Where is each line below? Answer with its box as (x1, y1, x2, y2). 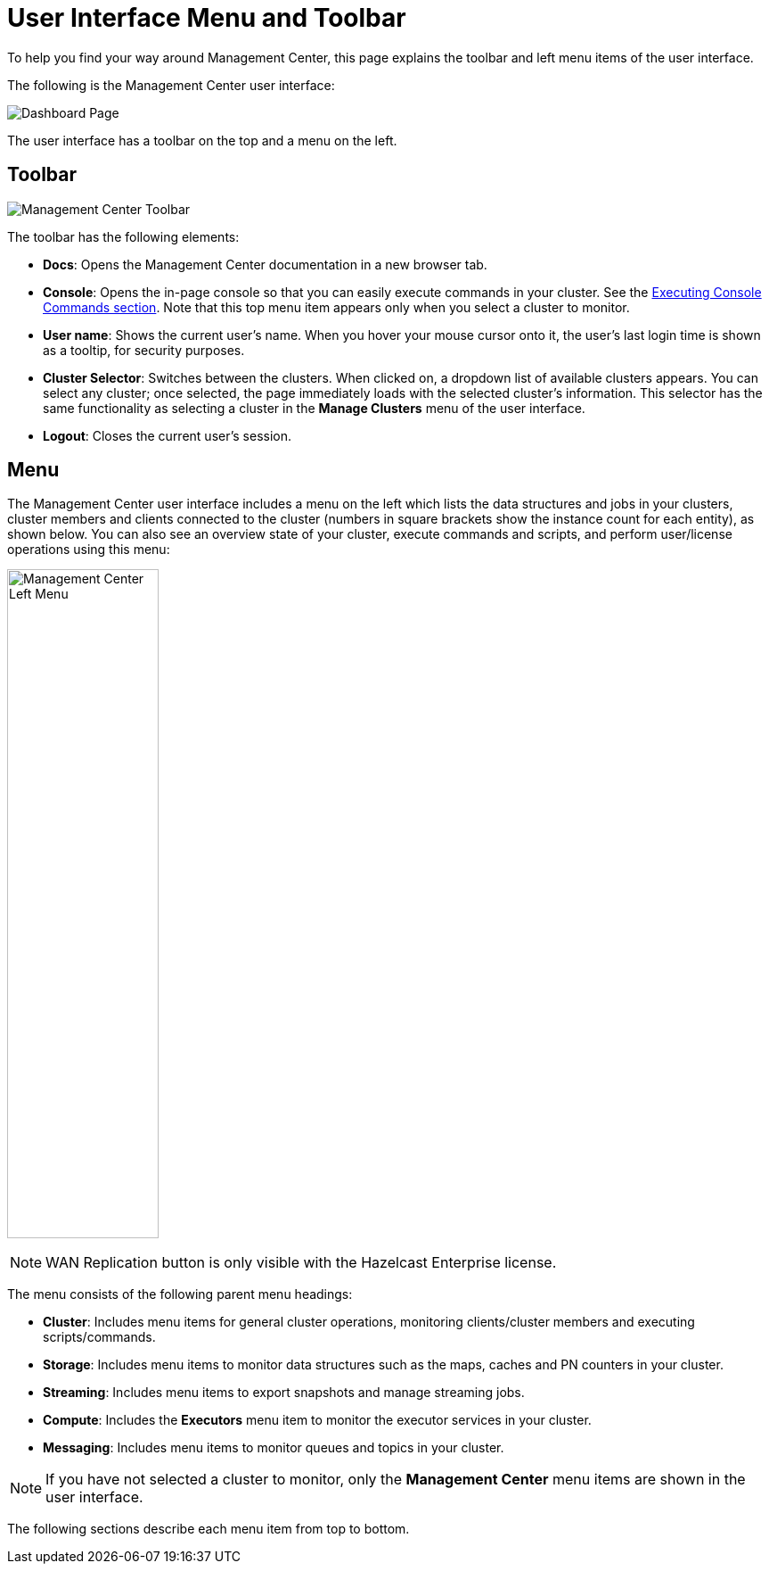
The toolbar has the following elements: (7, 228, 240, 244)
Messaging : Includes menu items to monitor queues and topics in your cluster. (43, 1440, 504, 1456)
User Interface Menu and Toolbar (7, 3, 406, 33)
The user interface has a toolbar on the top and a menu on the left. (7, 132, 397, 148)
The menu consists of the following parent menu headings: (7, 1286, 353, 1302)
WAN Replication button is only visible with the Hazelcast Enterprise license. (45, 1253, 557, 1272)
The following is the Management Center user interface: (7, 77, 335, 93)
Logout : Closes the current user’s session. (43, 427, 291, 443)
